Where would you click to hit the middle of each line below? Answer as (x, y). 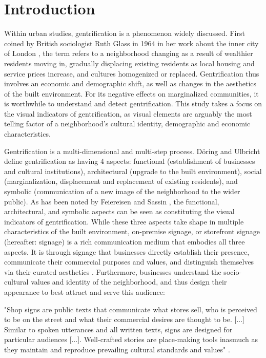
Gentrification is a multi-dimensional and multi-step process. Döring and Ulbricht (132, 151)
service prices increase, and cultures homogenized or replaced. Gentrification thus (132, 73)
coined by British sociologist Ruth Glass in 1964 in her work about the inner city (131, 43)
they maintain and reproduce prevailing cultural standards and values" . (117, 349)
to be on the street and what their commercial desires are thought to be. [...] (125, 319)
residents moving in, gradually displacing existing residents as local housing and (129, 63)
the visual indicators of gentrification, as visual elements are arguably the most (128, 113)
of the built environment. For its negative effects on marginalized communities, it (131, 93)
